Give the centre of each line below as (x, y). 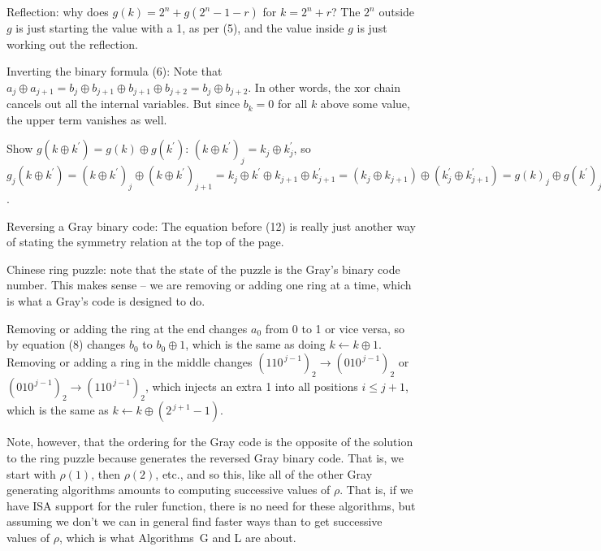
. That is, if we (376, 490)
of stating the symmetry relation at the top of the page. (145, 242)
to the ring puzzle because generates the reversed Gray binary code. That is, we (205, 457)
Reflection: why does (58, 11)
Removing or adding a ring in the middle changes (130, 361)
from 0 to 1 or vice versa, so (335, 328)
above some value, (365, 104)
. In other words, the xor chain (324, 87)
